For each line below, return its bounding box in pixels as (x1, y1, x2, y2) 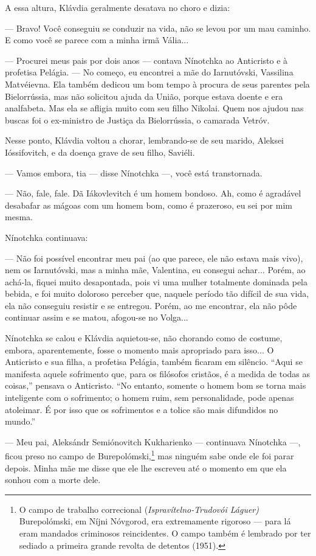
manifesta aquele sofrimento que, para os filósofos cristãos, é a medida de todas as (5, 367, 311, 380)
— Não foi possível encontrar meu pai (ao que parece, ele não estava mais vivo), (5, 251, 303, 264)
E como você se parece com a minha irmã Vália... (5, 33, 189, 46)
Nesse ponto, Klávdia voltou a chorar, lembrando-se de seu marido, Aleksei (5, 134, 284, 147)
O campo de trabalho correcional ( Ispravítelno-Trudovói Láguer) (19, 502, 259, 515)
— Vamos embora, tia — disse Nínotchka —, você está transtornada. (5, 166, 263, 179)
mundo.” (5, 415, 36, 428)
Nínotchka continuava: (5, 231, 88, 243)
